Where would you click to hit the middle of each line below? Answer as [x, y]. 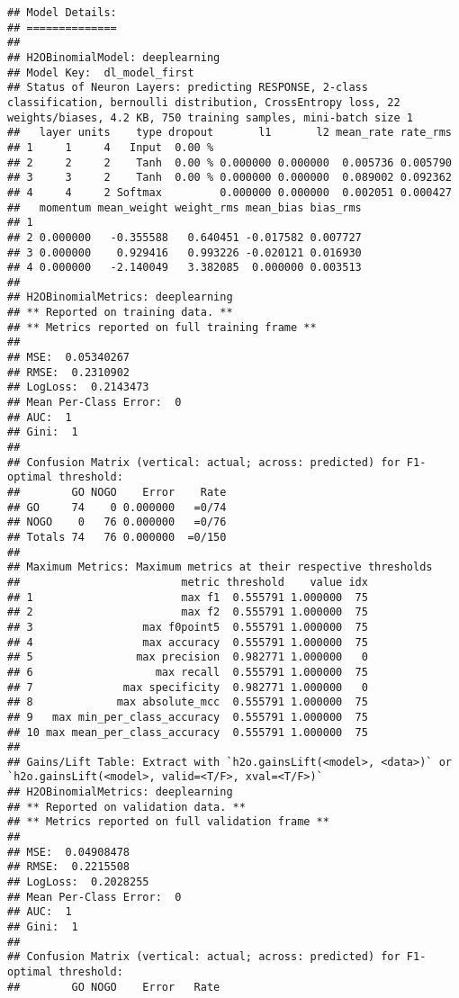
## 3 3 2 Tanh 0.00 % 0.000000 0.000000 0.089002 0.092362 [229, 178]
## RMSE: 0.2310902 [69, 372]
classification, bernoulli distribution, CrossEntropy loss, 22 [204, 102]
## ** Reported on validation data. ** [126, 807]
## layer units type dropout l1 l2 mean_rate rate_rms [229, 133]
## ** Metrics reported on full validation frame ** [168, 822]
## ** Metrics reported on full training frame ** [162, 327]
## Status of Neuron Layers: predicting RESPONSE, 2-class [188, 88]
